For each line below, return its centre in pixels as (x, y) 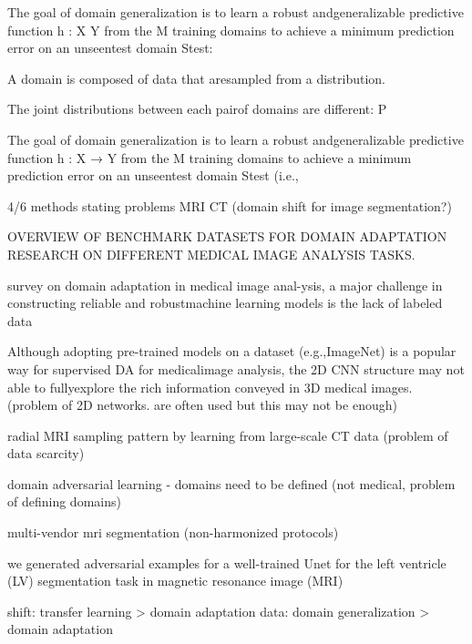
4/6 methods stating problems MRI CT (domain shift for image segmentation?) (230, 205)
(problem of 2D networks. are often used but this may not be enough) (202, 405)
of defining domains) (64, 501)
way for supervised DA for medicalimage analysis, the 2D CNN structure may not (236, 368)
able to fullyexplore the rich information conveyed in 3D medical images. (210, 387)
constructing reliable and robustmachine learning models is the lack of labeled (225, 303)
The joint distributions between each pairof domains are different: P (197, 109)
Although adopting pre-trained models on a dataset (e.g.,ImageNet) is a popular (232, 351)
